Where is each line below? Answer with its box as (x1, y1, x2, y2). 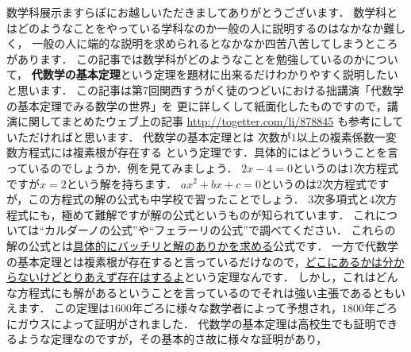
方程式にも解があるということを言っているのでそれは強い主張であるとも (17, 284, 394, 300)
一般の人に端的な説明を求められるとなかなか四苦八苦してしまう (32, 35, 365, 52)
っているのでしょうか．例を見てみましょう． (6, 159, 238, 176)
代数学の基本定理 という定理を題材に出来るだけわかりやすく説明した (31, 66, 387, 83)
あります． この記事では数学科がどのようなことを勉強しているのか (17, 50, 365, 67)
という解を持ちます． (66, 175, 178, 191)
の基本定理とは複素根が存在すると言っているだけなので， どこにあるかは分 (6, 253, 394, 269)
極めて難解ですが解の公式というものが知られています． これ (61, 206, 376, 222)
